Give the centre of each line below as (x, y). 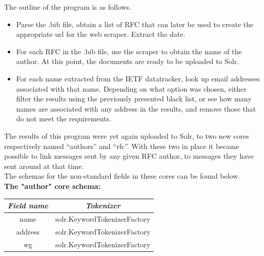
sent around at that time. (44, 166)
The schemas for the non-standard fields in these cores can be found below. (122, 176)
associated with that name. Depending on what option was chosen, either (131, 88)
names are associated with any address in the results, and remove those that (136, 108)
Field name (28, 205)
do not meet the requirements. (64, 119)
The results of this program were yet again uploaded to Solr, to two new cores (127, 135)
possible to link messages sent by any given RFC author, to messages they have (129, 156)
